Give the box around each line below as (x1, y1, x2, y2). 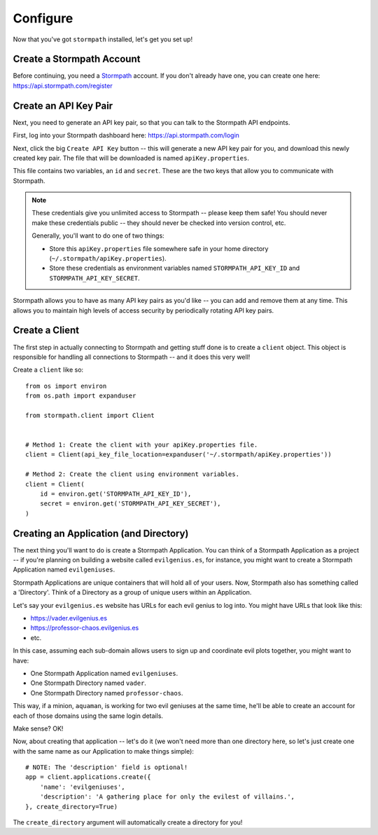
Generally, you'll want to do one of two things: (31, 231, 164, 240)
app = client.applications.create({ (25, 773, 151, 781)
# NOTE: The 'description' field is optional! (25, 763, 188, 771)
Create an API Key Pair (13, 100, 113, 111)
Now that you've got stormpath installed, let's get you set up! (13, 35, 192, 43)
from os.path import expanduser (25, 392, 136, 400)
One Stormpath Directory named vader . (30, 679, 147, 687)
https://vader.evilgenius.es (30, 614, 108, 623)
